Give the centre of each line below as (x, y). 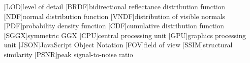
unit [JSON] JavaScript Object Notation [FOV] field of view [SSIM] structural (118, 45)
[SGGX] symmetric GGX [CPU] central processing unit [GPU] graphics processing (125, 35)
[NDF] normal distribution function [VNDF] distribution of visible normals (115, 16)
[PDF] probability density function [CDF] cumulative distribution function (114, 26)
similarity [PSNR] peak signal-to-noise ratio (69, 54)
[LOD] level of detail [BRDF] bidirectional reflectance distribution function (115, 6)
